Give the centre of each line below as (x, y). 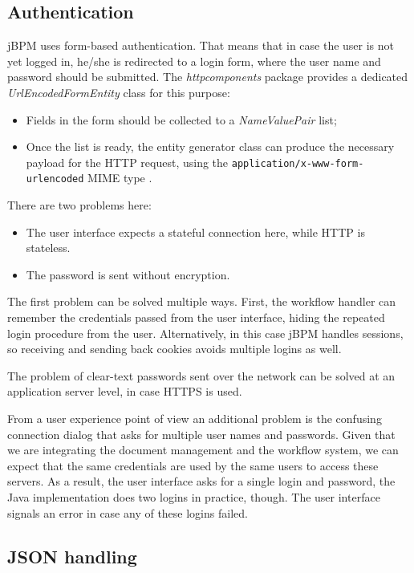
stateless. (48, 248)
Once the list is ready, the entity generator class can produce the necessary (210, 146)
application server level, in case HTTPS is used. (125, 391)
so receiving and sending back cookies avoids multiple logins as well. (175, 349)
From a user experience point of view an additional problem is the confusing (195, 419)
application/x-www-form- (298, 163)
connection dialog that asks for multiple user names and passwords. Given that (201, 434)
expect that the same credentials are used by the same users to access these (193, 465)
